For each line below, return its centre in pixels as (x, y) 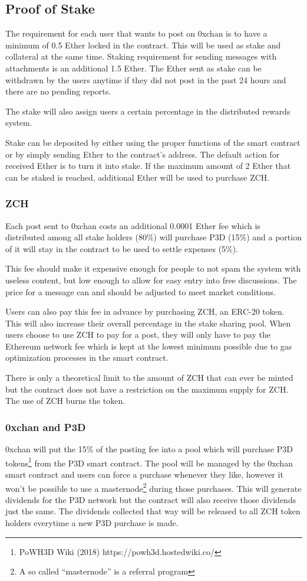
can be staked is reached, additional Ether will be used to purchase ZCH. (138, 177)
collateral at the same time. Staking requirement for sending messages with (141, 56)
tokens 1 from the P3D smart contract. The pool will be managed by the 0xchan (149, 462)
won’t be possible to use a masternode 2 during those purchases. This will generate (153, 487)
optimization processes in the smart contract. (87, 358)
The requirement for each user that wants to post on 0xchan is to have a (136, 33)
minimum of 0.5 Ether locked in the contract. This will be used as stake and (143, 45)
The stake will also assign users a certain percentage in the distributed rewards (148, 111)
